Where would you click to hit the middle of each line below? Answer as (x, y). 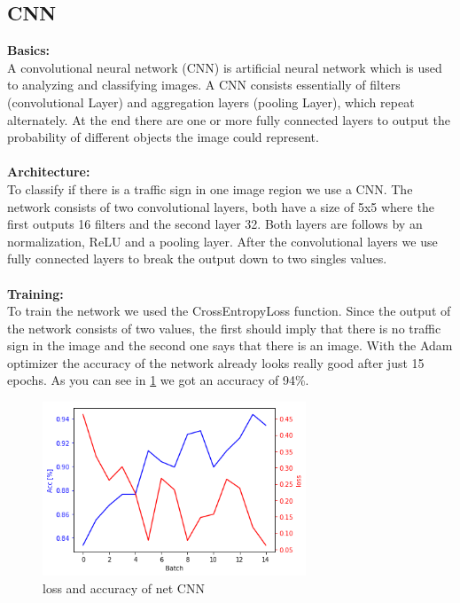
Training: (35, 293)
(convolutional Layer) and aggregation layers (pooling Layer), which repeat (211, 102)
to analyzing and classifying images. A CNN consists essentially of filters (204, 85)
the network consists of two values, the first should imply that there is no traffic (224, 328)
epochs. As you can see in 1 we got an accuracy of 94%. (158, 380)
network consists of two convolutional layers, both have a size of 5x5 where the (221, 206)
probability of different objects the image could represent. (163, 137)
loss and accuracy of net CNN (124, 587)
